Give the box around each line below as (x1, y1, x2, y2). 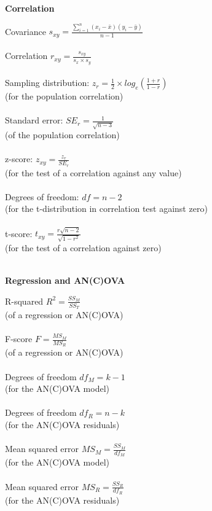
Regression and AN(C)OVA (5, 274, 125, 287)
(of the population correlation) (5, 128, 120, 141)
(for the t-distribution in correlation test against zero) (5, 202, 208, 215)
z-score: (5, 152, 33, 165)
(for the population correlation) (5, 90, 124, 103)
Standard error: (5, 114, 63, 127)
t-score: (5, 227, 33, 240)
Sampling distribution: (5, 76, 90, 89)
